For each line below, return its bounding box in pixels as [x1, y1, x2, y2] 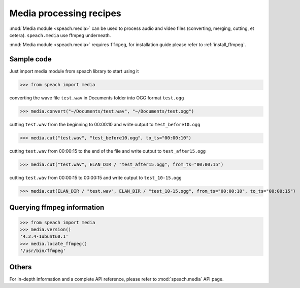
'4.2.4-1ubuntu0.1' [20, 234, 69, 239]
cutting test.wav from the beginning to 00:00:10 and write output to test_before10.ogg [9, 122, 201, 128]
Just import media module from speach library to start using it [9, 68, 139, 75]
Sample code [9, 55, 52, 63]
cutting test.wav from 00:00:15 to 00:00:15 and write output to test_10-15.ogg [9, 175, 182, 181]
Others [9, 263, 32, 271]
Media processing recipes [9, 8, 121, 19]
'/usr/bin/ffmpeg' [20, 248, 66, 254]
